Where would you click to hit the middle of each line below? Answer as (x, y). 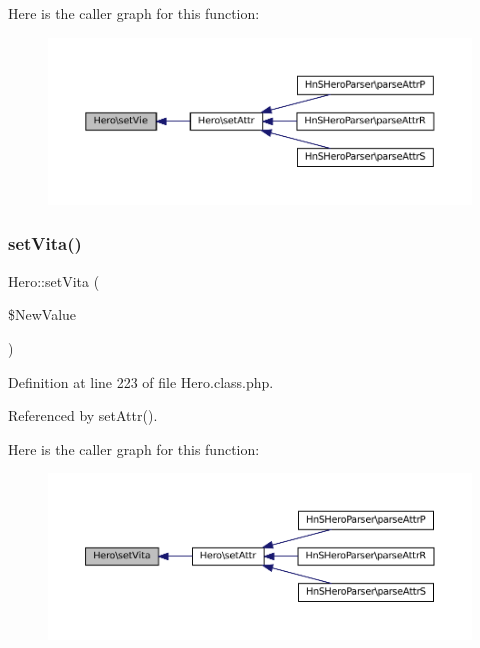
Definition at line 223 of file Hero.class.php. (141, 381)
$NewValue (42, 314)
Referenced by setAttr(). (83, 415)
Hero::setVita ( (54, 280)
